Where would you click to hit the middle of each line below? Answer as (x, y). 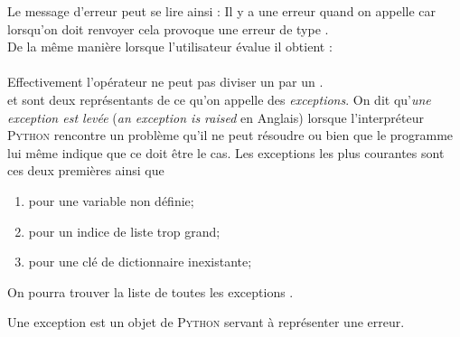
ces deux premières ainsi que (86, 170)
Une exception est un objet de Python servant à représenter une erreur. (206, 322)
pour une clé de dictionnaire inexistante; (140, 262)
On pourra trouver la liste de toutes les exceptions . (150, 291)
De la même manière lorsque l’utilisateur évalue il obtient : (170, 47)
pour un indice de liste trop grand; (124, 231)
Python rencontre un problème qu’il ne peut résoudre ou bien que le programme (230, 135)
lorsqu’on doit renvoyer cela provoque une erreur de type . (168, 28)
